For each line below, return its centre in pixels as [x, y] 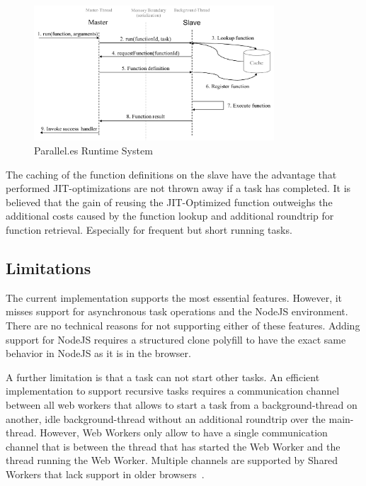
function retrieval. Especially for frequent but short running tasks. [149, 230]
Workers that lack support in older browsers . [105, 474]
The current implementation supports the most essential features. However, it [174, 297]
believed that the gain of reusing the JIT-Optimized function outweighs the [169, 202]
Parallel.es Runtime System [93, 151]
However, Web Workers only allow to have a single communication [184, 433]
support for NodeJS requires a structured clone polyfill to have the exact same [176, 339]
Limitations [48, 268]
